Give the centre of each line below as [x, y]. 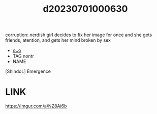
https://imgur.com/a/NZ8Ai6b [36, 106]
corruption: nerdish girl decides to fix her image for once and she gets [79, 35]
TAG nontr [23, 56]
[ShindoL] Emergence [28, 71]
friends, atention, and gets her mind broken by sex [58, 40]
